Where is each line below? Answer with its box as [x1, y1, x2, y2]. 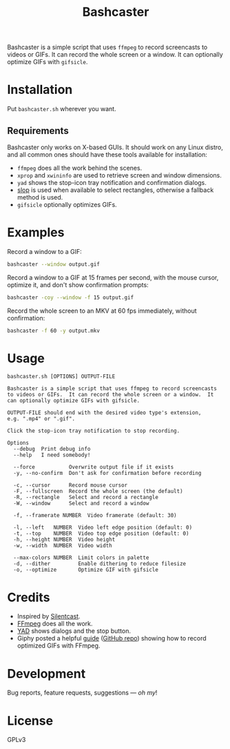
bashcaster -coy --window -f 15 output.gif [7, 294, 134, 301]
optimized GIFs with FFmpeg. [17, 641, 101, 650]
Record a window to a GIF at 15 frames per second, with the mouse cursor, [7, 273, 219, 282]
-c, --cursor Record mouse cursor [13, 482, 128, 489]
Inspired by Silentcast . [17, 612, 81, 621]
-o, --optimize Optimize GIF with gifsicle [13, 567, 158, 574]
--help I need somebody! [13, 451, 91, 459]
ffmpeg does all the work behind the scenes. [17, 164, 143, 172]
